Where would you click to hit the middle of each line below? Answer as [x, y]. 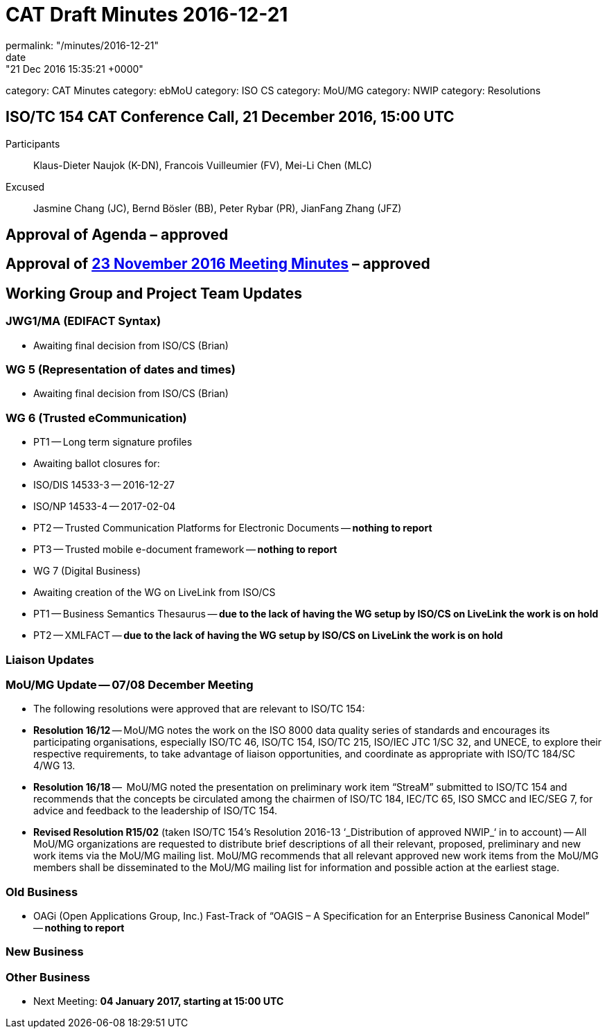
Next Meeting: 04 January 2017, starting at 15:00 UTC [159, 1001]
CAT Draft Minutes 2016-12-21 [147, 15]
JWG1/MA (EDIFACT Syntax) [83, 321]
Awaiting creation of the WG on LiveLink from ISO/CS [155, 593]
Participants [33, 143]
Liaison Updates [50, 659]
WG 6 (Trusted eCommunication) [96, 418]
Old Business [42, 892]
